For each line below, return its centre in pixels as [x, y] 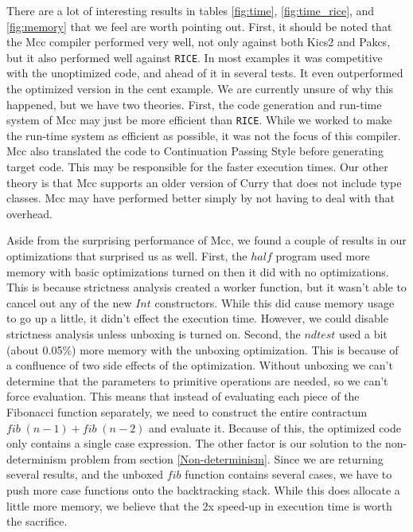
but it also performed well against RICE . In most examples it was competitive [195, 57]
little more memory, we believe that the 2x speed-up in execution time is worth [199, 505]
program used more [323, 256]
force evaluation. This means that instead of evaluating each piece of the [183, 396]
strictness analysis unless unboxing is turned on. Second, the [154, 334]
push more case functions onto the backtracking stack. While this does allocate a [203, 489]
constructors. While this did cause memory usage [275, 302]
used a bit [363, 334]
